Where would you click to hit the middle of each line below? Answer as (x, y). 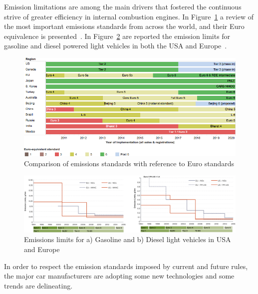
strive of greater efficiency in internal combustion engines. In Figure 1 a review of (129, 16)
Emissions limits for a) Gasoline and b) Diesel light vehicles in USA (128, 239)
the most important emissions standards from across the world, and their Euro (124, 26)
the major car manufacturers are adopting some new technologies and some (119, 276)
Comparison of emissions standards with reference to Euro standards (129, 163)
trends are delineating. (38, 285)
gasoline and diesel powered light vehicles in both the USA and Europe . (116, 46)
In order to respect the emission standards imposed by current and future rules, (126, 266)
